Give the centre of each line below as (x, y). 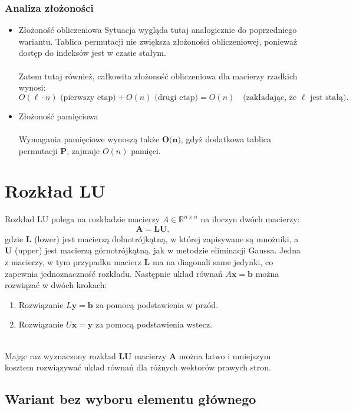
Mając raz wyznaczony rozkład (60, 355)
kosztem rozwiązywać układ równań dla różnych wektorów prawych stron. (138, 367)
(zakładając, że (270, 97)
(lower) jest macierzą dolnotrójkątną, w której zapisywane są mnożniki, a (166, 238)
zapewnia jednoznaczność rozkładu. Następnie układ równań (114, 273)
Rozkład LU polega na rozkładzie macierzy (83, 219)
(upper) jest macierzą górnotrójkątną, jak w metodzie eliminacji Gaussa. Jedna (158, 250)
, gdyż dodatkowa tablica (226, 138)
